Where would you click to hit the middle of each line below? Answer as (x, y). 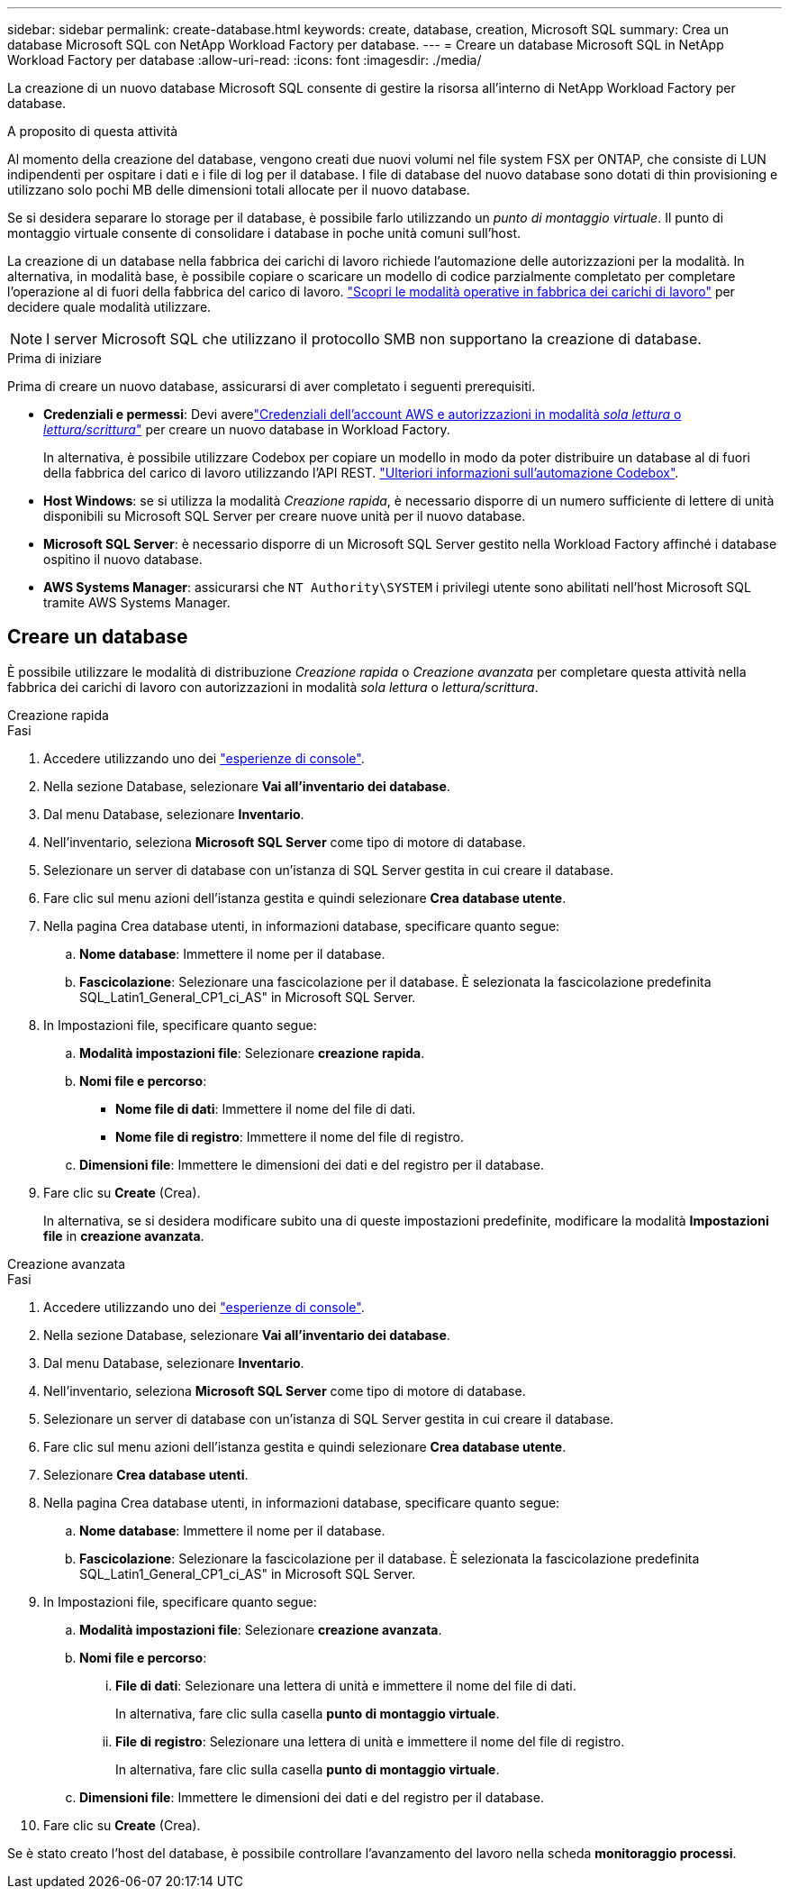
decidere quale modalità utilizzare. (109, 307)
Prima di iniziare (54, 358)
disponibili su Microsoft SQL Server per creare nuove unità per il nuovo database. (285, 516)
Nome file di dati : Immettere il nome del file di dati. (266, 1108)
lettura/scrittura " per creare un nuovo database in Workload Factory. (247, 429)
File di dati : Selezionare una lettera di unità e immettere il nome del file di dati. (346, 1685)
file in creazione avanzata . (124, 1235)
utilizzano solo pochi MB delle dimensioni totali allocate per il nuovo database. (239, 190)
